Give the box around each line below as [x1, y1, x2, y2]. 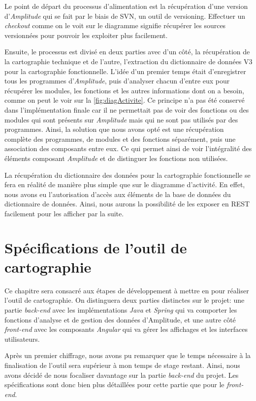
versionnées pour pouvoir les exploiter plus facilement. [4, 30, 168, 40]
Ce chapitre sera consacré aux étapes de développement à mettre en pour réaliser [4, 285, 249, 295]
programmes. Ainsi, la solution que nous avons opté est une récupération [4, 124, 224, 134]
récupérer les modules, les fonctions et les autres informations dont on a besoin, [4, 85, 244, 95]
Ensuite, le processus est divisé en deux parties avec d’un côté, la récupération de [4, 46, 250, 57]
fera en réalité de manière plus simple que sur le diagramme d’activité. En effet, [4, 179, 245, 190]
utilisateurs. [4, 333, 40, 344]
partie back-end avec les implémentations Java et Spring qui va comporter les [4, 304, 237, 315]
